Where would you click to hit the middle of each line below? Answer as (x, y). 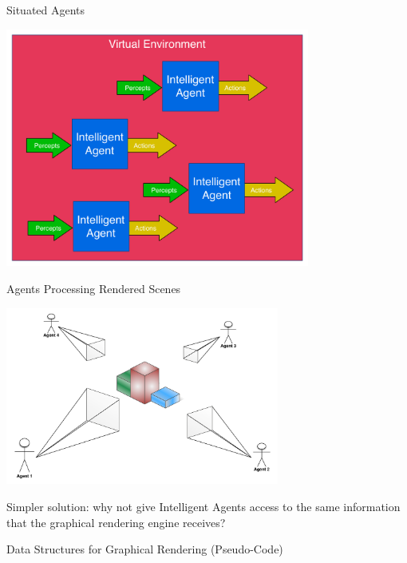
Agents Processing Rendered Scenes (94, 288)
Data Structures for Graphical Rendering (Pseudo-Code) (145, 549)
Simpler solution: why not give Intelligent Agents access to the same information (203, 506)
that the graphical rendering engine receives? (116, 522)
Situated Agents (46, 10)
